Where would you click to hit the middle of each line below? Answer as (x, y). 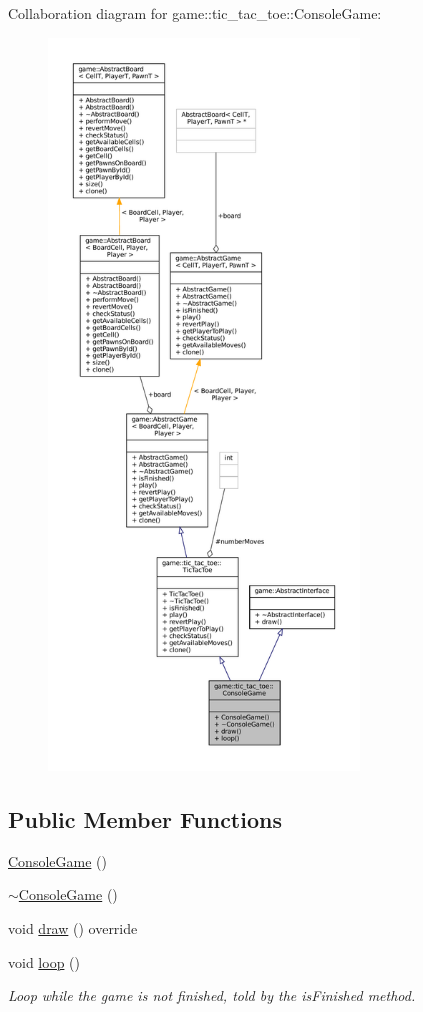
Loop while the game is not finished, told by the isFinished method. (212, 995)
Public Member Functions (145, 818)
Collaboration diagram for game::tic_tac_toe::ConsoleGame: (195, 13)
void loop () (44, 961)
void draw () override (73, 927)
